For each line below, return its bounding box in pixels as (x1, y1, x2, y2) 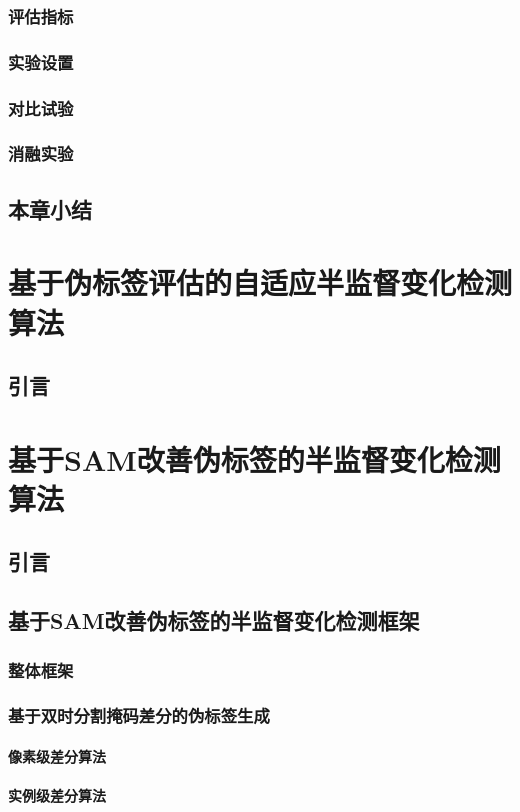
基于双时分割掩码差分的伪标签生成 (8, 703, 270, 728)
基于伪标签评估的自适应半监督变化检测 (8, 262, 513, 303)
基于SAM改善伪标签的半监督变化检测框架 (8, 605, 420, 636)
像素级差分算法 (8, 745, 106, 766)
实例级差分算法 (8, 785, 106, 806)
